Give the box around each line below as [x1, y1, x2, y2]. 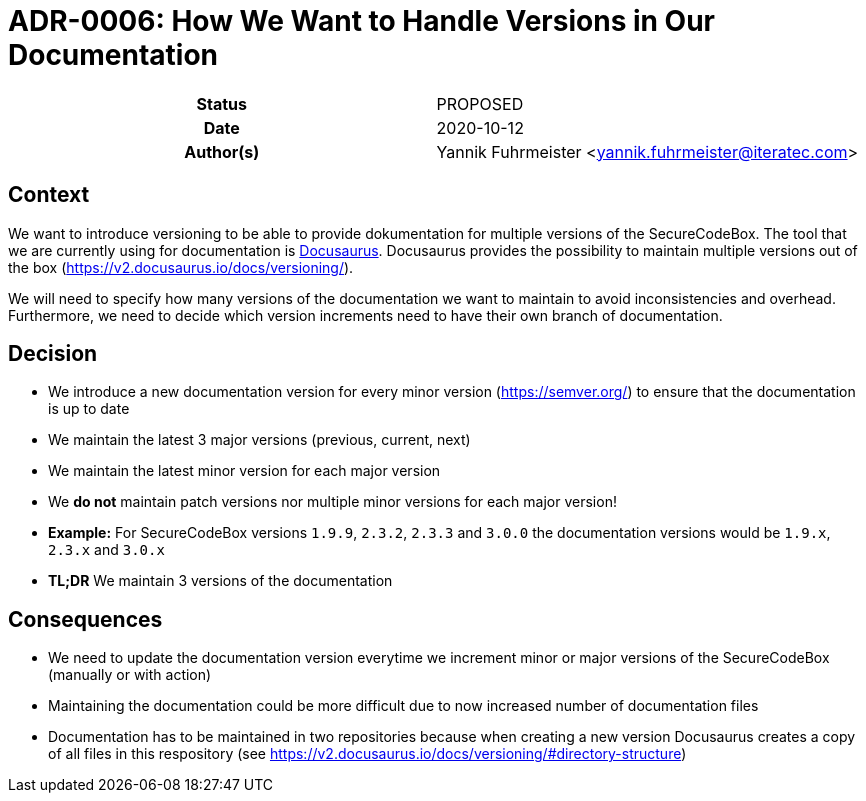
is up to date [48, 400, 130, 418]
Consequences [8, 606, 163, 632]
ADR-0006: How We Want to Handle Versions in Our [8, 4, 715, 38]
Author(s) [184, 141, 260, 162]
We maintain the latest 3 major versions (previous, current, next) [48, 431, 471, 449]
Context [8, 182, 90, 208]
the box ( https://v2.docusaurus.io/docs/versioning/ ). [8, 258, 354, 276]
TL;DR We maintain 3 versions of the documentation [48, 572, 393, 590]
